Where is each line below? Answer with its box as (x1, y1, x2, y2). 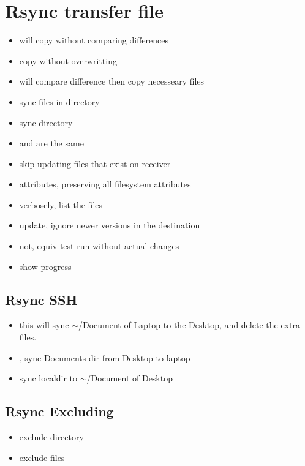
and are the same (19, 137, 84, 149)
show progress (19, 260, 72, 272)
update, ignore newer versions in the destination (19, 219, 200, 231)
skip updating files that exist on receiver (19, 157, 171, 170)
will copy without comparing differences (19, 34, 169, 47)
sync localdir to (19, 372, 78, 385)
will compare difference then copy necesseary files (19, 75, 205, 88)
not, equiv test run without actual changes (19, 239, 179, 252)
